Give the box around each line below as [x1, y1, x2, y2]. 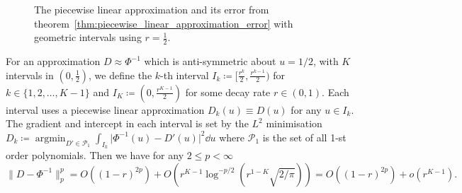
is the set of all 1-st [262, 129, 346, 144]
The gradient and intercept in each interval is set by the [6, 116, 249, 131]
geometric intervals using [34, 30, 142, 45]
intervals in [6, 67, 54, 82]
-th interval [160, 67, 209, 82]
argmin [35, 133, 66, 144]
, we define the [89, 67, 152, 82]
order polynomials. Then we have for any [6, 148, 184, 162]
